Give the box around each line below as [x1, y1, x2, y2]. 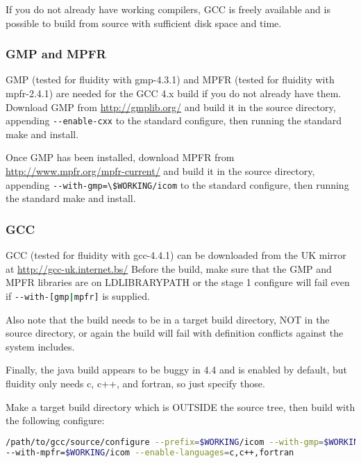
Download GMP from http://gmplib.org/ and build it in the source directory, [6, 99, 336, 114]
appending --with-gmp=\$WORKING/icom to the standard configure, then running [6, 177, 349, 192]
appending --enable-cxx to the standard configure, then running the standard [6, 113, 342, 128]
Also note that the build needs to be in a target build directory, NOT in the [6, 312, 330, 326]
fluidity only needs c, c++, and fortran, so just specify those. [6, 376, 265, 390]
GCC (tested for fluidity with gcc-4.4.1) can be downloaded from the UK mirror [6, 248, 346, 262]
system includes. [6, 339, 75, 353]
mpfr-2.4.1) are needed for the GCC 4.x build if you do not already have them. [6, 86, 342, 100]
